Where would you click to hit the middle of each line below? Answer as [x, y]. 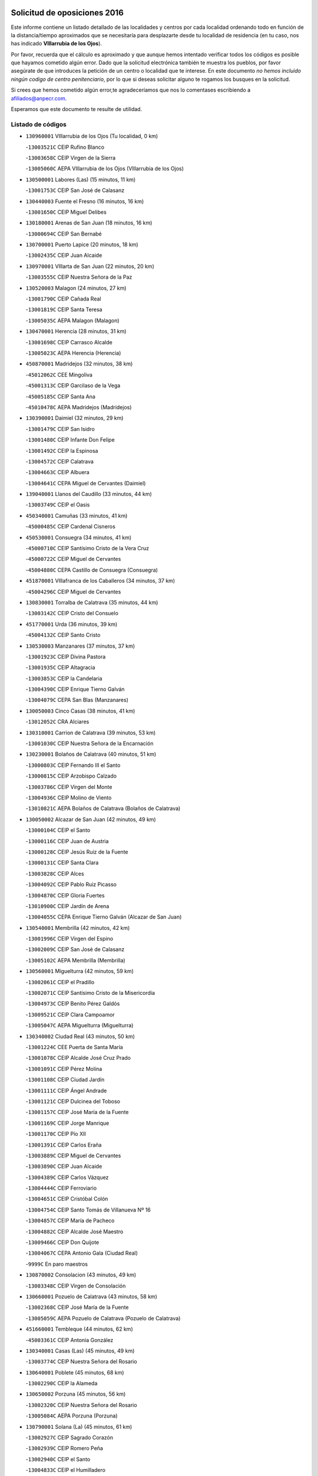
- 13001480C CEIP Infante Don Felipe [70, 440]
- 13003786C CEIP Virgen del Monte [69, 787]
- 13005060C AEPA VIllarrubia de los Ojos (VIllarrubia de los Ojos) [105, 169]
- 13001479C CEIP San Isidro [60, 429]
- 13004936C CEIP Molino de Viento [69, 798]
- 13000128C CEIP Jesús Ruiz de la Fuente [77, 852]
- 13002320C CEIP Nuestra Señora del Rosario [82, 1405]
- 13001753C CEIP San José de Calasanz [75, 190]
